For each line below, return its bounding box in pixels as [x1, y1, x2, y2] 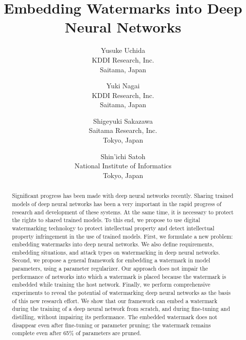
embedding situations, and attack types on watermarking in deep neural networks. [12, 248, 220, 256]
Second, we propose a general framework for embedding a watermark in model [12, 256, 211, 264]
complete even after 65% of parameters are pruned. [12, 329, 141, 337]
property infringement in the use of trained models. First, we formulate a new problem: [12, 232, 233, 240]
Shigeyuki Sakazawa [93, 115, 153, 126]
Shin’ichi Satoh [100, 151, 146, 161]
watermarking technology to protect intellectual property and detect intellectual [12, 224, 214, 232]
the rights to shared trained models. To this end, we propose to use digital [12, 216, 200, 224]
